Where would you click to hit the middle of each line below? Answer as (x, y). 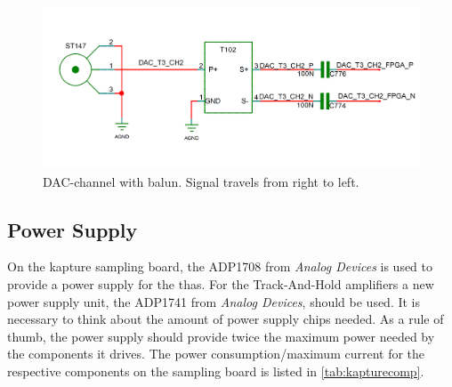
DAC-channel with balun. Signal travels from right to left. (201, 181)
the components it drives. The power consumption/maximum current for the (216, 354)
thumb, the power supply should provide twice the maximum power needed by (221, 336)
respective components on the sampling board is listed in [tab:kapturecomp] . (216, 371)
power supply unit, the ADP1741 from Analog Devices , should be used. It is (214, 301)
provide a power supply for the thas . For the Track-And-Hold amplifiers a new (221, 283)
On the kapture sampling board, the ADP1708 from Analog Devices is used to (220, 266)
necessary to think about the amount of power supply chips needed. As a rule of (226, 319)
